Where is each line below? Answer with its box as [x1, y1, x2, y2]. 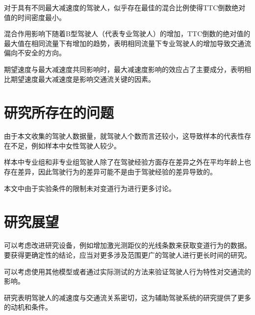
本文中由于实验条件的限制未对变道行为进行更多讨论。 [4, 183, 176, 193]
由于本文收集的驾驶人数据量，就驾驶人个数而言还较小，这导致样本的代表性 [4, 131, 244, 141]
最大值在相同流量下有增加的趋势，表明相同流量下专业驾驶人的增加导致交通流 [4, 38, 251, 48]
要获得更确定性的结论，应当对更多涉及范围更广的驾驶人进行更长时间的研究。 [4, 249, 251, 260]
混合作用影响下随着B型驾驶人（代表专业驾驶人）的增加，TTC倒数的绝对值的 [4, 28, 251, 39]
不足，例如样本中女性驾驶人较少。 [10, 140, 121, 150]
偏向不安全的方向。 [4, 48, 66, 58]
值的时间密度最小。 [4, 12, 66, 22]
